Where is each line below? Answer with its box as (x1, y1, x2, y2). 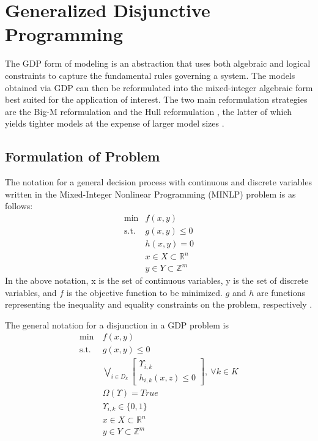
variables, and (5, 286, 57, 298)
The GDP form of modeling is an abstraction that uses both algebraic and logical (5, 57, 311, 70)
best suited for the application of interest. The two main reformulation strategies (5, 93, 308, 106)
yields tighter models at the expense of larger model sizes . (5, 117, 224, 130)
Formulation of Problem (5, 147, 160, 166)
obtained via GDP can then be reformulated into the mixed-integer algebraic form (5, 81, 313, 94)
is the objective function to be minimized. (66, 286, 223, 298)
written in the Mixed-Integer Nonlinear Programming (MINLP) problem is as (5, 187, 296, 200)
